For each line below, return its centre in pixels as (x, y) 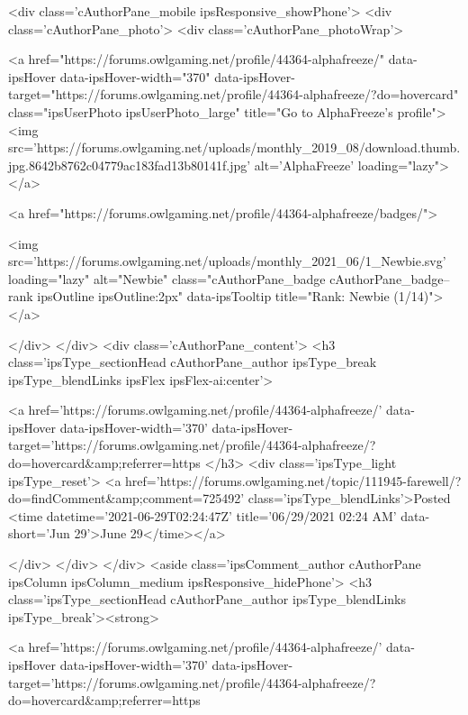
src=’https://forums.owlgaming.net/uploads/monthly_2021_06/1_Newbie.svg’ (227, 261)
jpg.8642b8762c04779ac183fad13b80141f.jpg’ (130, 165)
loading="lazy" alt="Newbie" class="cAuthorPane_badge (167, 278)
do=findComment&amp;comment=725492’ (126, 498)
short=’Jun (39, 533)
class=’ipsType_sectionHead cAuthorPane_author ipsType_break (193, 362)
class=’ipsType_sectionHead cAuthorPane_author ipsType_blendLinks (207, 599)
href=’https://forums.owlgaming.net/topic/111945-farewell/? (293, 480)
